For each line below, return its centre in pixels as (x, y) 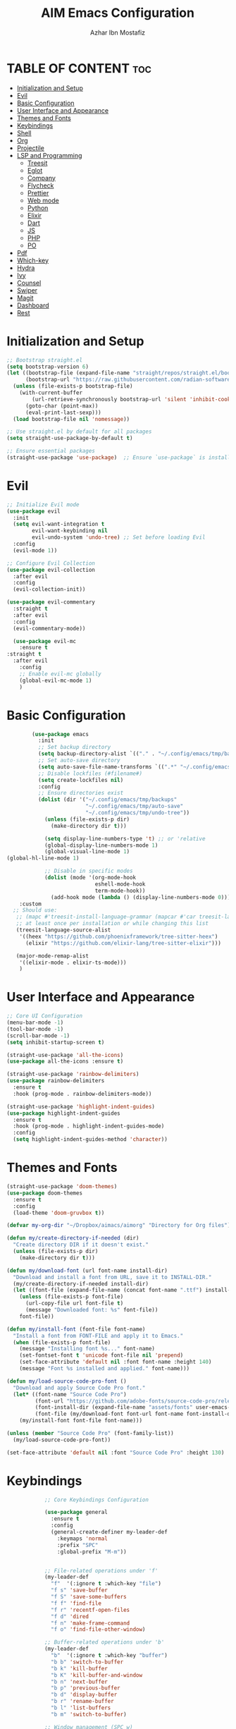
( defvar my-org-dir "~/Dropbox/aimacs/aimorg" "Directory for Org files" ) (119, 1226)
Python (38, 208)
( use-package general (76, 1513)
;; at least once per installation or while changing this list (112, 924)
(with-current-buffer (51, 393)
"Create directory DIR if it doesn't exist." (81, 1245)
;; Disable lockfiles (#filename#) (90, 774)
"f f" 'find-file (76, 1603)
